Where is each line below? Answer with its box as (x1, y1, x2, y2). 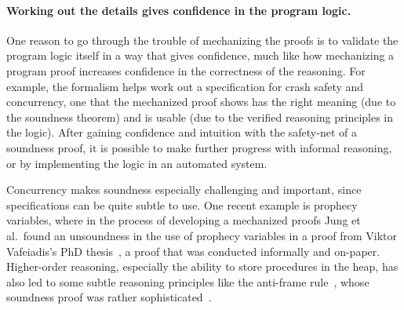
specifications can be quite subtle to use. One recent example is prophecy (6, 196, 358, 213)
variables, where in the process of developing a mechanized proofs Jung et (6, 212, 361, 228)
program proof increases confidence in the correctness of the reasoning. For (6, 62, 366, 78)
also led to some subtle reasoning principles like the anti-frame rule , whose (6, 273, 369, 290)
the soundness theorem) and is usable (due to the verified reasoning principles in (6, 108, 394, 125)
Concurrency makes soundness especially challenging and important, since (6, 181, 362, 198)
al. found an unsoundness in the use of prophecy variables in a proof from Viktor (6, 227, 398, 243)
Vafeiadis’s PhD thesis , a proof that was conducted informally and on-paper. (6, 243, 380, 259)
